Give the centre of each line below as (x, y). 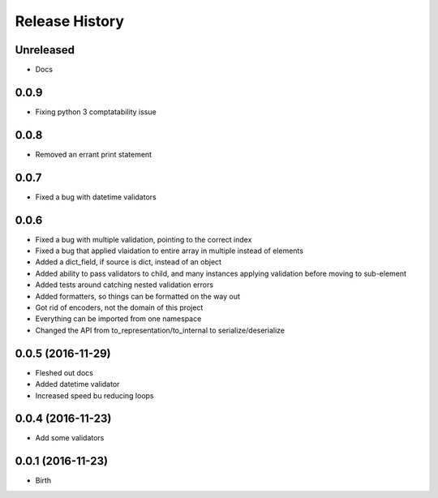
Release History (70, 21)
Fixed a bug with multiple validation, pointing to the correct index (144, 239)
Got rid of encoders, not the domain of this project (119, 307)
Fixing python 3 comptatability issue (96, 112)
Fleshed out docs (64, 372)
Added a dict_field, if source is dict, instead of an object (129, 262)
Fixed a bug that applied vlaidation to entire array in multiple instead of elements (170, 251)
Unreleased (45, 50)
